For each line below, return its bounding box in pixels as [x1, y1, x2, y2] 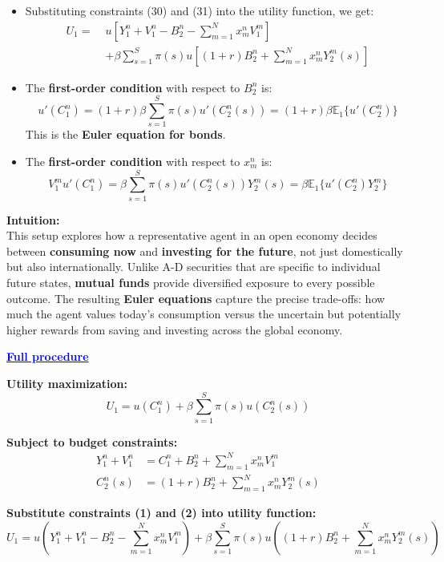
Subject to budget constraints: [6, 433, 178, 450]
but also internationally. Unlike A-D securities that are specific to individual [6, 258, 381, 275]
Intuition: [6, 211, 60, 228]
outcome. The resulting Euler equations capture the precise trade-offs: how [6, 289, 385, 306]
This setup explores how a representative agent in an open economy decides [6, 227, 377, 244]
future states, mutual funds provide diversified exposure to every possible [6, 274, 375, 291]
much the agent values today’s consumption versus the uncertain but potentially [6, 305, 402, 322]
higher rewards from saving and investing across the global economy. [6, 321, 343, 338]
